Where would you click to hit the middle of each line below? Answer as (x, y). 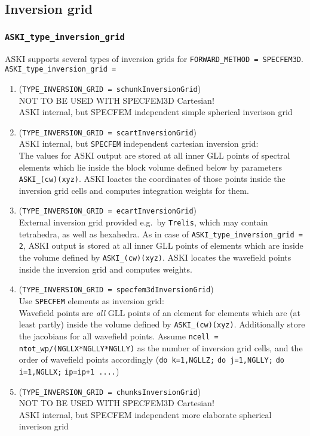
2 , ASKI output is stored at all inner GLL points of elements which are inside (161, 245)
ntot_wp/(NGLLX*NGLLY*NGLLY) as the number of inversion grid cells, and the (161, 347)
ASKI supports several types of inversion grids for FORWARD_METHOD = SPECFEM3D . (154, 58)
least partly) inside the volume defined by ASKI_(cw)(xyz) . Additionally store (162, 324)
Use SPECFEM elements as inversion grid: (91, 301)
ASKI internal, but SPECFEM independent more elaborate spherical (145, 414)
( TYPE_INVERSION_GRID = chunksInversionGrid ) (110, 391)
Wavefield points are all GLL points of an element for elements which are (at (160, 312)
